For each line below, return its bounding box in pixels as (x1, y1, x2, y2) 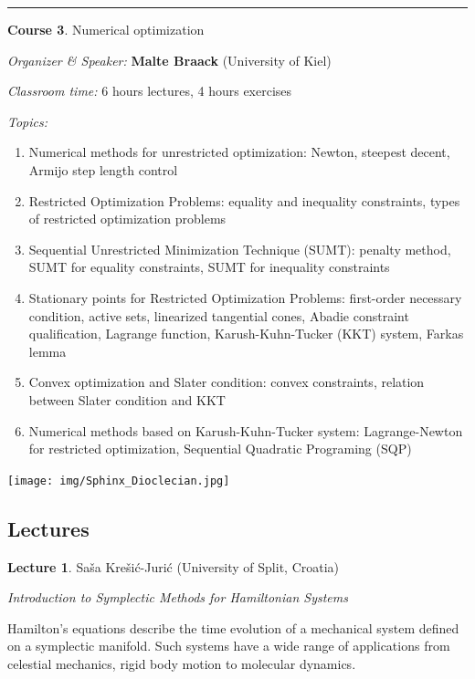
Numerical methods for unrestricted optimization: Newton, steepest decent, (28, 142, 450, 162)
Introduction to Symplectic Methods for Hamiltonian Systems (7, 588, 348, 607)
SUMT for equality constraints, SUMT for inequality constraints (28, 257, 390, 277)
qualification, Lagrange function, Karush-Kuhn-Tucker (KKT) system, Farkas (28, 324, 464, 343)
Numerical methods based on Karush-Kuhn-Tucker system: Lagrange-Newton (28, 421, 463, 440)
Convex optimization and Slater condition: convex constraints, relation (28, 372, 425, 392)
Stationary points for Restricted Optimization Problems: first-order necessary (28, 287, 462, 307)
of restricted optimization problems (28, 209, 227, 228)
